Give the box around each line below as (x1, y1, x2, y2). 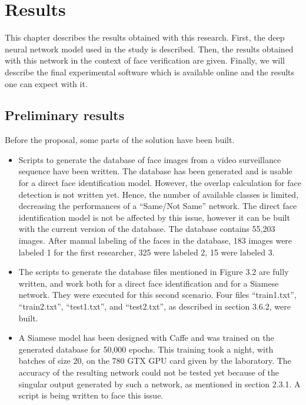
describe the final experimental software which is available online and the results (5, 65, 295, 78)
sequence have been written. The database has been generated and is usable (18, 165, 292, 177)
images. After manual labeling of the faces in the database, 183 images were (18, 234, 292, 247)
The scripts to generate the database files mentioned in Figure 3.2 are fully (18, 265, 289, 278)
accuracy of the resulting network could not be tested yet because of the (18, 366, 279, 378)
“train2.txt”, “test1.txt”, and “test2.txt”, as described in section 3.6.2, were (18, 300, 291, 313)
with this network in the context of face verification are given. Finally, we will (5, 54, 285, 67)
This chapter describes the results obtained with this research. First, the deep (5, 31, 285, 44)
